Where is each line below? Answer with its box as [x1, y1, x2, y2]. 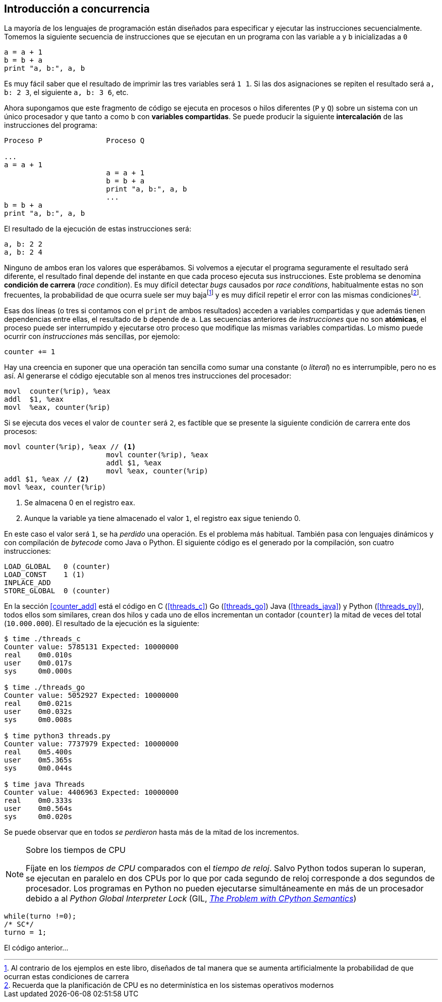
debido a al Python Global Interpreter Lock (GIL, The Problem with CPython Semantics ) [26, 893, 357, 904]
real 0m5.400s [4, 748, 72, 756]
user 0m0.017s [4, 659, 72, 667]
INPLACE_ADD [4, 579, 51, 587]
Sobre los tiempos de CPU [26, 845, 126, 855]
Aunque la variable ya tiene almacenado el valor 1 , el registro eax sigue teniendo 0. [24, 514, 301, 523]
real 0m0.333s [4, 796, 72, 805]
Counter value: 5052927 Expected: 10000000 [4, 691, 179, 700]
